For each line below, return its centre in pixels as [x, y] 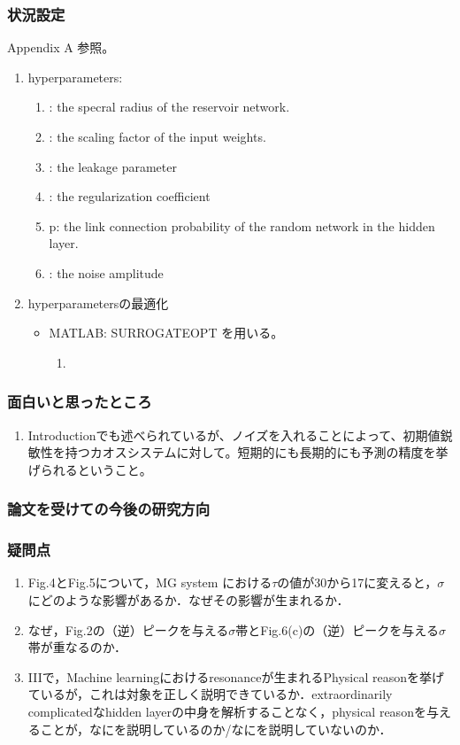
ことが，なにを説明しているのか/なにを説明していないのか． [216, 729]
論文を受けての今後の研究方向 [109, 509]
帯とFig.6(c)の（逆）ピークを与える [337, 629]
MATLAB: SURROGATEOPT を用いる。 [166, 333]
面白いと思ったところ [80, 402]
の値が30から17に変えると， [357, 582]
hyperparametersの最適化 [98, 303]
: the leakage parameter [113, 166]
